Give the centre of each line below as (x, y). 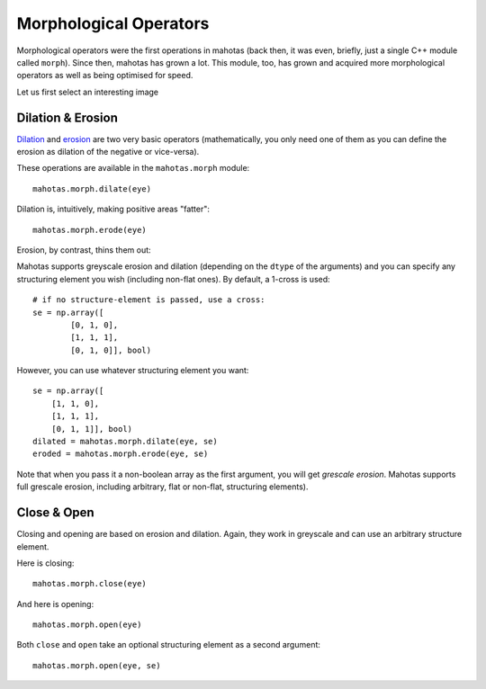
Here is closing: (45, 563)
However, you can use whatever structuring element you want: (133, 371)
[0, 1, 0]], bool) (111, 350)
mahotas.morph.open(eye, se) (97, 665)
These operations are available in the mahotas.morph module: (133, 168)
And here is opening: (55, 604)
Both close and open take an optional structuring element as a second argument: (169, 645)
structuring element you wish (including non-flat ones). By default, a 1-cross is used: (173, 279)
